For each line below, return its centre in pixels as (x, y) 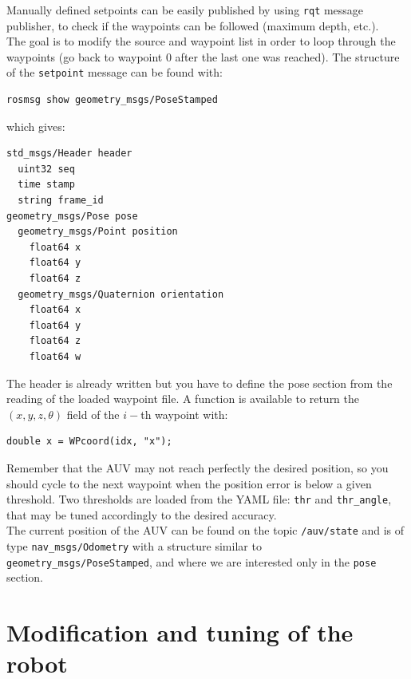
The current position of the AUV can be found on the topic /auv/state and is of (205, 530)
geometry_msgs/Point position (98, 232)
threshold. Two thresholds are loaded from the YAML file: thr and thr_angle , (199, 499)
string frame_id (61, 201)
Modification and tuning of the (180, 632)
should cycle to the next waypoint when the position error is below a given (189, 483)
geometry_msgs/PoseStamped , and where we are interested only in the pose (192, 561)
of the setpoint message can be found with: (115, 72)
